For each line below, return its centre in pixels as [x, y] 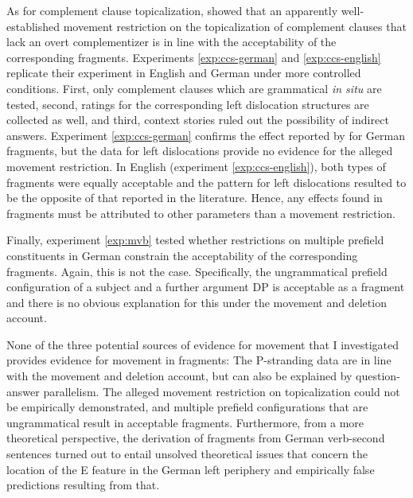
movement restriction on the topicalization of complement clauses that [235, 26]
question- [378, 376]
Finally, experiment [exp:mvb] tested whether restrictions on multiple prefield [195, 240]
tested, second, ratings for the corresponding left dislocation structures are [188, 104]
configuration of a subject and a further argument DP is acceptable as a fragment [206, 287]
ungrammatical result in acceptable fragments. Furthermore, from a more [185, 422]
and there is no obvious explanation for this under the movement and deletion [197, 302]
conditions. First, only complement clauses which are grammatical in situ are [194, 88]
